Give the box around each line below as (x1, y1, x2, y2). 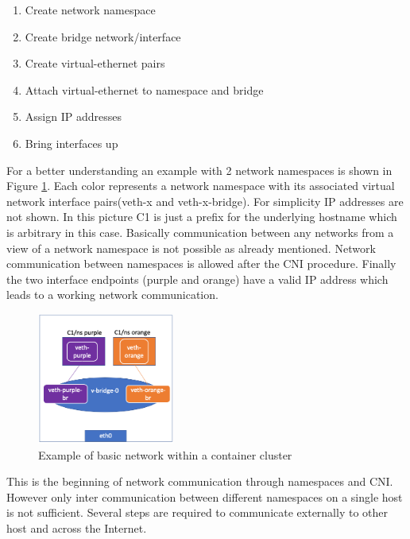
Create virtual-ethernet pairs (25, 55, 165, 72)
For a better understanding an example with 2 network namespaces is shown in (6, 161, 393, 178)
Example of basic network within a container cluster (38, 446, 292, 463)
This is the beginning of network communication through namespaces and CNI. (6, 473, 393, 490)
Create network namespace (25, 2, 156, 17)
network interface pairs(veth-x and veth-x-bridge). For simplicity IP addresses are (6, 192, 404, 209)
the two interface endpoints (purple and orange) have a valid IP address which (6, 270, 389, 287)
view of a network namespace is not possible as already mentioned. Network (6, 239, 376, 256)
